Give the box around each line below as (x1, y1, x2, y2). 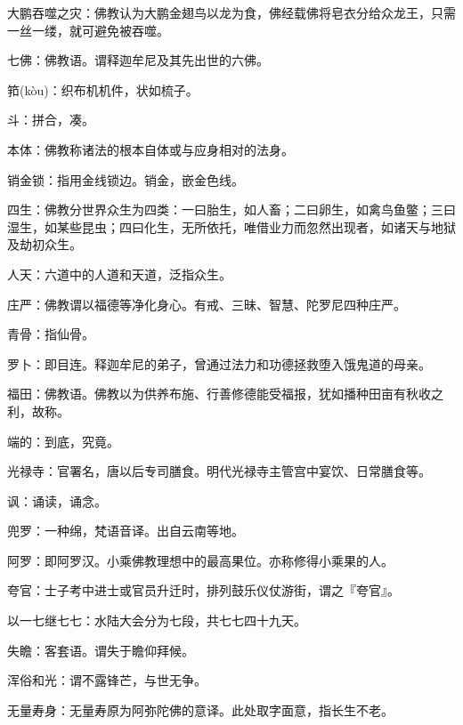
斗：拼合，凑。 (7, 110, 94, 129)
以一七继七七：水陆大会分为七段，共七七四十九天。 (7, 611, 306, 630)
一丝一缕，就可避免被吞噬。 (7, 20, 169, 39)
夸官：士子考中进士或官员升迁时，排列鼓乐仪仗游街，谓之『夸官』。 (7, 581, 400, 600)
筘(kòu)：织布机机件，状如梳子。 (7, 80, 199, 99)
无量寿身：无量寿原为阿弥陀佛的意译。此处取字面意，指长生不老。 (7, 700, 394, 719)
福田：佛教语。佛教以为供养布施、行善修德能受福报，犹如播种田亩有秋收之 (7, 384, 443, 403)
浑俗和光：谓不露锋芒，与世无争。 (7, 671, 207, 689)
